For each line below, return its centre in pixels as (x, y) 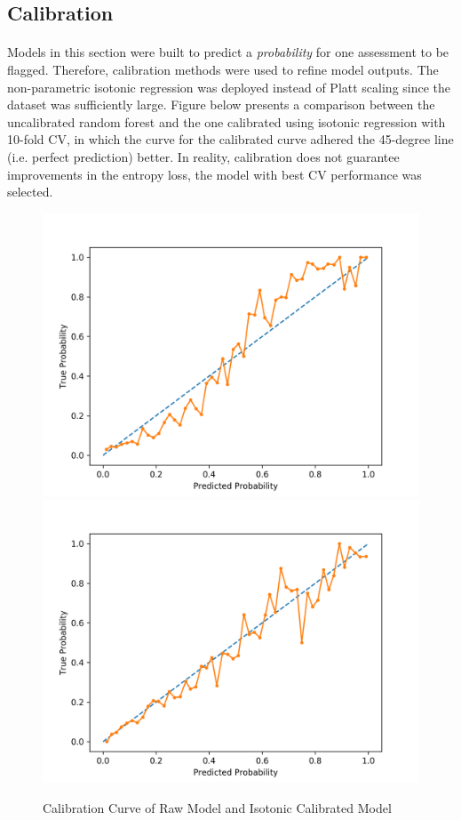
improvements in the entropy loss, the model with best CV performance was (215, 174)
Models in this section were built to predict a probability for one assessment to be (228, 52)
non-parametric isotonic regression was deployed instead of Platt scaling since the (229, 87)
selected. (30, 192)
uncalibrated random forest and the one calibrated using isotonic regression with (227, 121)
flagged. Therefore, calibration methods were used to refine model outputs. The (223, 69)
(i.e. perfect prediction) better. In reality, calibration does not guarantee (203, 156)
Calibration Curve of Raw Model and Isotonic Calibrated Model (217, 807)
